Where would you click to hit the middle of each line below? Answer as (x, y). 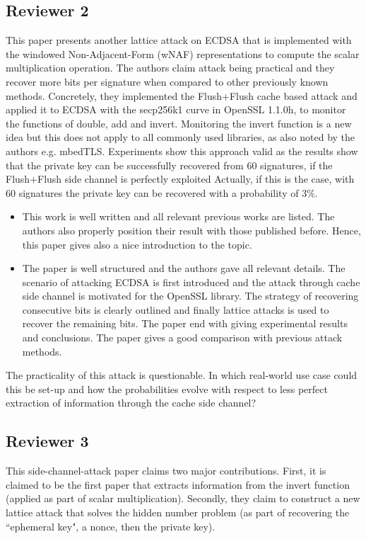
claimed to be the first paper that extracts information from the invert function (178, 484)
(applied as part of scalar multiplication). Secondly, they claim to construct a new (183, 498)
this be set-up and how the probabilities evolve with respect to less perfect (167, 388)
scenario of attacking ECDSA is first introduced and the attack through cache (191, 282)
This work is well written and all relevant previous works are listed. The (178, 216)
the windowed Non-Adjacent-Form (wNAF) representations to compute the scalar (183, 53)
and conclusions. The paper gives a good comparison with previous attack (182, 337)
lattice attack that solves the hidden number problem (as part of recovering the (178, 512)
